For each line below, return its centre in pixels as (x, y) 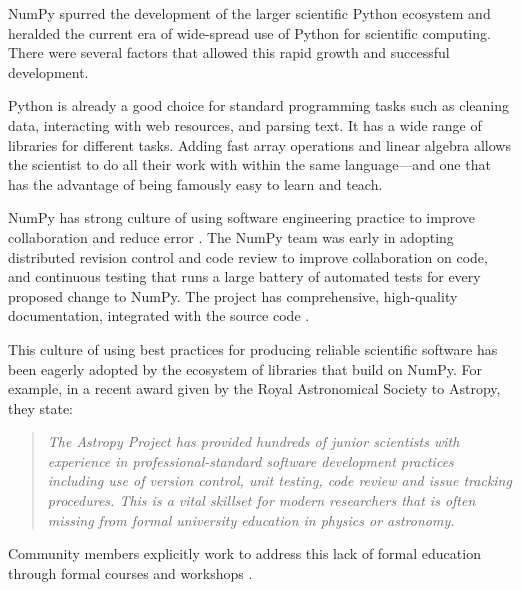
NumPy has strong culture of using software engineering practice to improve (242, 217)
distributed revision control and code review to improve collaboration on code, (248, 256)
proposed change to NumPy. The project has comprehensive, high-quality (233, 295)
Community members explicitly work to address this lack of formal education (244, 553)
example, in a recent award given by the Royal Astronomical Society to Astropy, (254, 388)
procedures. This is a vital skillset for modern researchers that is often (261, 500)
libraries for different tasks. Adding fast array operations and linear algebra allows (259, 144)
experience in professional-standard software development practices (250, 460)
